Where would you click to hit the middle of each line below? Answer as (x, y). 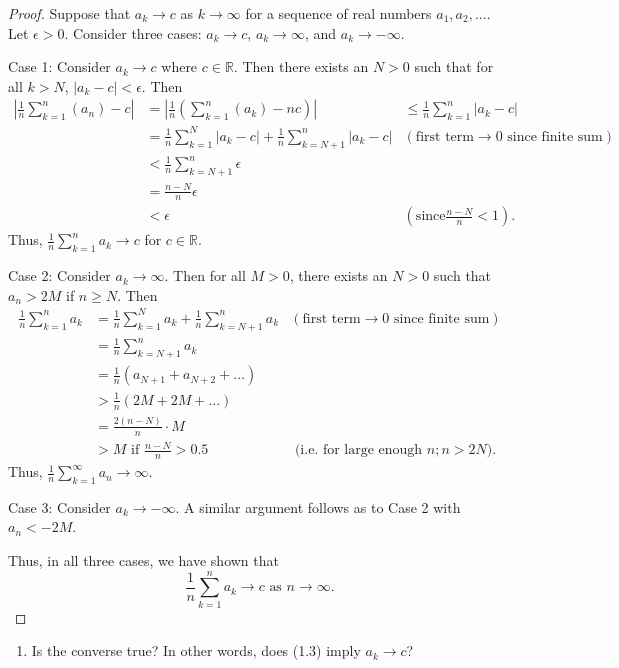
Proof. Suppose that (69, 13)
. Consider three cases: (133, 32)
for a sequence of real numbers (338, 13)
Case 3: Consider (59, 506)
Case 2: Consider (59, 275)
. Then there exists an (301, 66)
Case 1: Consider (59, 66)
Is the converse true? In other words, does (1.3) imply (196, 650)
